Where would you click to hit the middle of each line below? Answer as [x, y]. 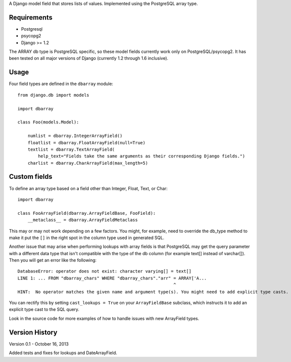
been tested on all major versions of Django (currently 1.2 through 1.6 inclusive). [89, 58]
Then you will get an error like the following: [53, 260]
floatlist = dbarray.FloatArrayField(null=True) [86, 143]
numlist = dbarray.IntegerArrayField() [75, 136]
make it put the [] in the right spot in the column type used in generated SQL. [87, 238]
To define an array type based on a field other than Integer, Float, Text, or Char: [88, 188]
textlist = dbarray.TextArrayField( [71, 149]
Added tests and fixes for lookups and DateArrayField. [63, 353]
